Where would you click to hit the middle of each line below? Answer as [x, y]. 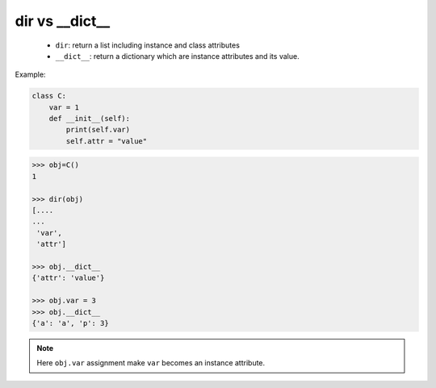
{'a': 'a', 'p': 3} [70, 323]
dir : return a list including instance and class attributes [147, 45]
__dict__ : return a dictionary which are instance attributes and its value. [177, 56]
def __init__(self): [90, 119]
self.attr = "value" [107, 141]
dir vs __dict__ [63, 21]
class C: [49, 96]
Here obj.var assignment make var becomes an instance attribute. [151, 363]
